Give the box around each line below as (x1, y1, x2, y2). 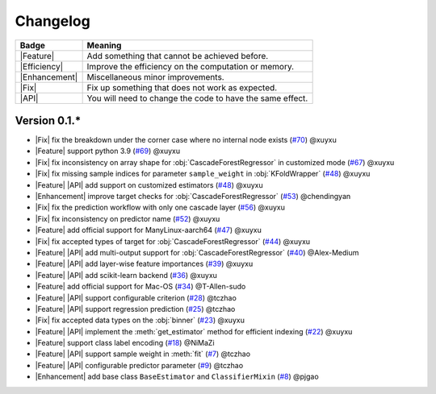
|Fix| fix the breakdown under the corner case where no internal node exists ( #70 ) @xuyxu (35, 135, 337, 145)
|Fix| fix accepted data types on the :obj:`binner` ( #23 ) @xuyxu (35, 315, 245, 326)
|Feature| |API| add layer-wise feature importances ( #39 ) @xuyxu (35, 259, 254, 269)
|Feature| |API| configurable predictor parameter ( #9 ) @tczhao (35, 360, 244, 370)
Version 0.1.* (15, 114, 82, 127)
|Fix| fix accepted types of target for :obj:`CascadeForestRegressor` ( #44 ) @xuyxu (35, 236, 311, 246)
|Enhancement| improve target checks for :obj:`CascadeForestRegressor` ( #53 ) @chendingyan (35, 192, 351, 201)
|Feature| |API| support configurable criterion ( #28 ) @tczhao (35, 292, 237, 302)
